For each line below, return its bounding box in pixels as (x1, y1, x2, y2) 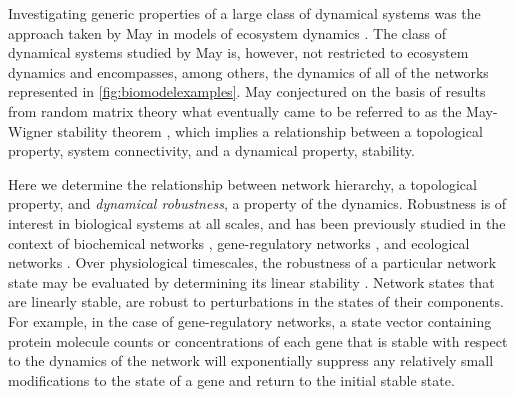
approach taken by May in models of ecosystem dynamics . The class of (8, 22, 446, 43)
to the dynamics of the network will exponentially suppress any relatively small (8, 350, 494, 371)
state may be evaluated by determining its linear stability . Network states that (8, 271, 495, 292)
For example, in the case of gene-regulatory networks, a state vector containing (8, 310, 492, 331)
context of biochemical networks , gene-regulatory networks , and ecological (8, 232, 470, 253)
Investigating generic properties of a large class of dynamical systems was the (8, 3, 481, 23)
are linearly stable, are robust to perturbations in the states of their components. (8, 291, 504, 312)
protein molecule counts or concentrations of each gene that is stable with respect (8, 330, 508, 351)
